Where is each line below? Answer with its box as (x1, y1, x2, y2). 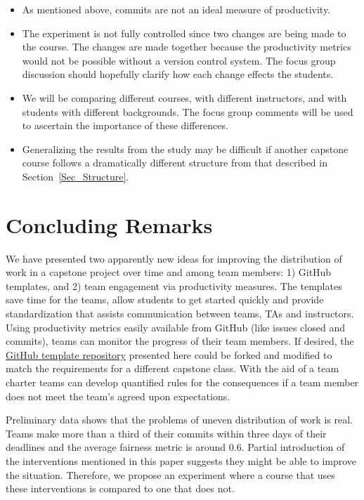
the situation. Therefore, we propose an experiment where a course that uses (6, 467, 335, 482)
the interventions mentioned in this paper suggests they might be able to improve (6, 453, 357, 468)
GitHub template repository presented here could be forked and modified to (6, 347, 332, 362)
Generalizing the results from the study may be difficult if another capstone (22, 141, 349, 156)
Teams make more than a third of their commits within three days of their (6, 426, 327, 440)
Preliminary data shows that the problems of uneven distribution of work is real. (6, 412, 353, 427)
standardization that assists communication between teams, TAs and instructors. (6, 306, 354, 321)
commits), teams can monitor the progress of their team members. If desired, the (6, 334, 354, 348)
